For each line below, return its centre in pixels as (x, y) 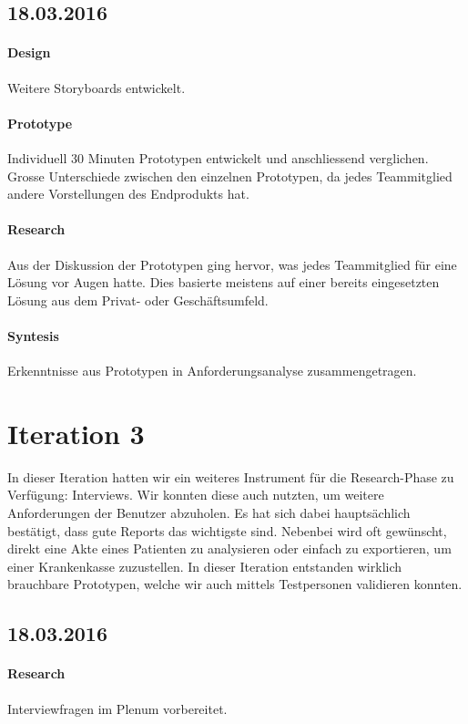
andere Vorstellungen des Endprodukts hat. (128, 194)
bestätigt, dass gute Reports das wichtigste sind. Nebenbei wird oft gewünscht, (227, 530)
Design (29, 52)
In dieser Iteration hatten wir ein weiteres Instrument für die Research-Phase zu (231, 476)
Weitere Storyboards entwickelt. (97, 87)
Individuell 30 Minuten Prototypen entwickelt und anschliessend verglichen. (218, 157)
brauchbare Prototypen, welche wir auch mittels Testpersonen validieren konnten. (235, 584)
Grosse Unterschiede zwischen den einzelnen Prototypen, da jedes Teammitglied (230, 176)
